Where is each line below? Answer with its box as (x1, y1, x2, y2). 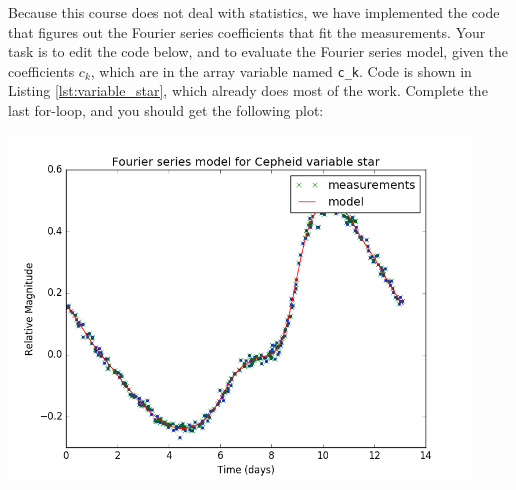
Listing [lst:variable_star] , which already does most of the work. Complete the (8, 80, 488, 101)
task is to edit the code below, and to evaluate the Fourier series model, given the (8, 41, 508, 62)
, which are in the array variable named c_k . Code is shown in (90, 60, 472, 81)
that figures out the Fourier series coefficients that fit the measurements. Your (8, 21, 486, 42)
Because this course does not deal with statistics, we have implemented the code (8, 2, 500, 22)
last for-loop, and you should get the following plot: (8, 100, 324, 121)
